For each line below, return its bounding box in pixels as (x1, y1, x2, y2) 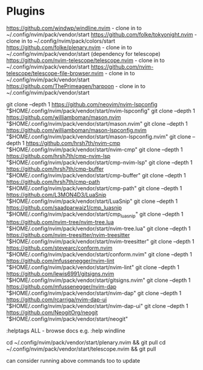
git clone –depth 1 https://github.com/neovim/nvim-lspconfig (6, 100, 158, 108)
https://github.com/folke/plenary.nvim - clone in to (6, 44, 132, 51)
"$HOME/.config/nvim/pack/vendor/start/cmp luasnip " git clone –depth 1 (6, 210, 184, 219)
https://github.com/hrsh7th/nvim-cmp (25, 139, 121, 146)
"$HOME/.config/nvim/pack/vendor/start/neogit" (6, 315, 128, 323)
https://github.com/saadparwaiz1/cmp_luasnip (6, 204, 122, 211)
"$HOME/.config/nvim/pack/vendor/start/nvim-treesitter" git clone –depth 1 (6, 238, 195, 245)
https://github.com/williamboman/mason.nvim (6, 114, 121, 121)
